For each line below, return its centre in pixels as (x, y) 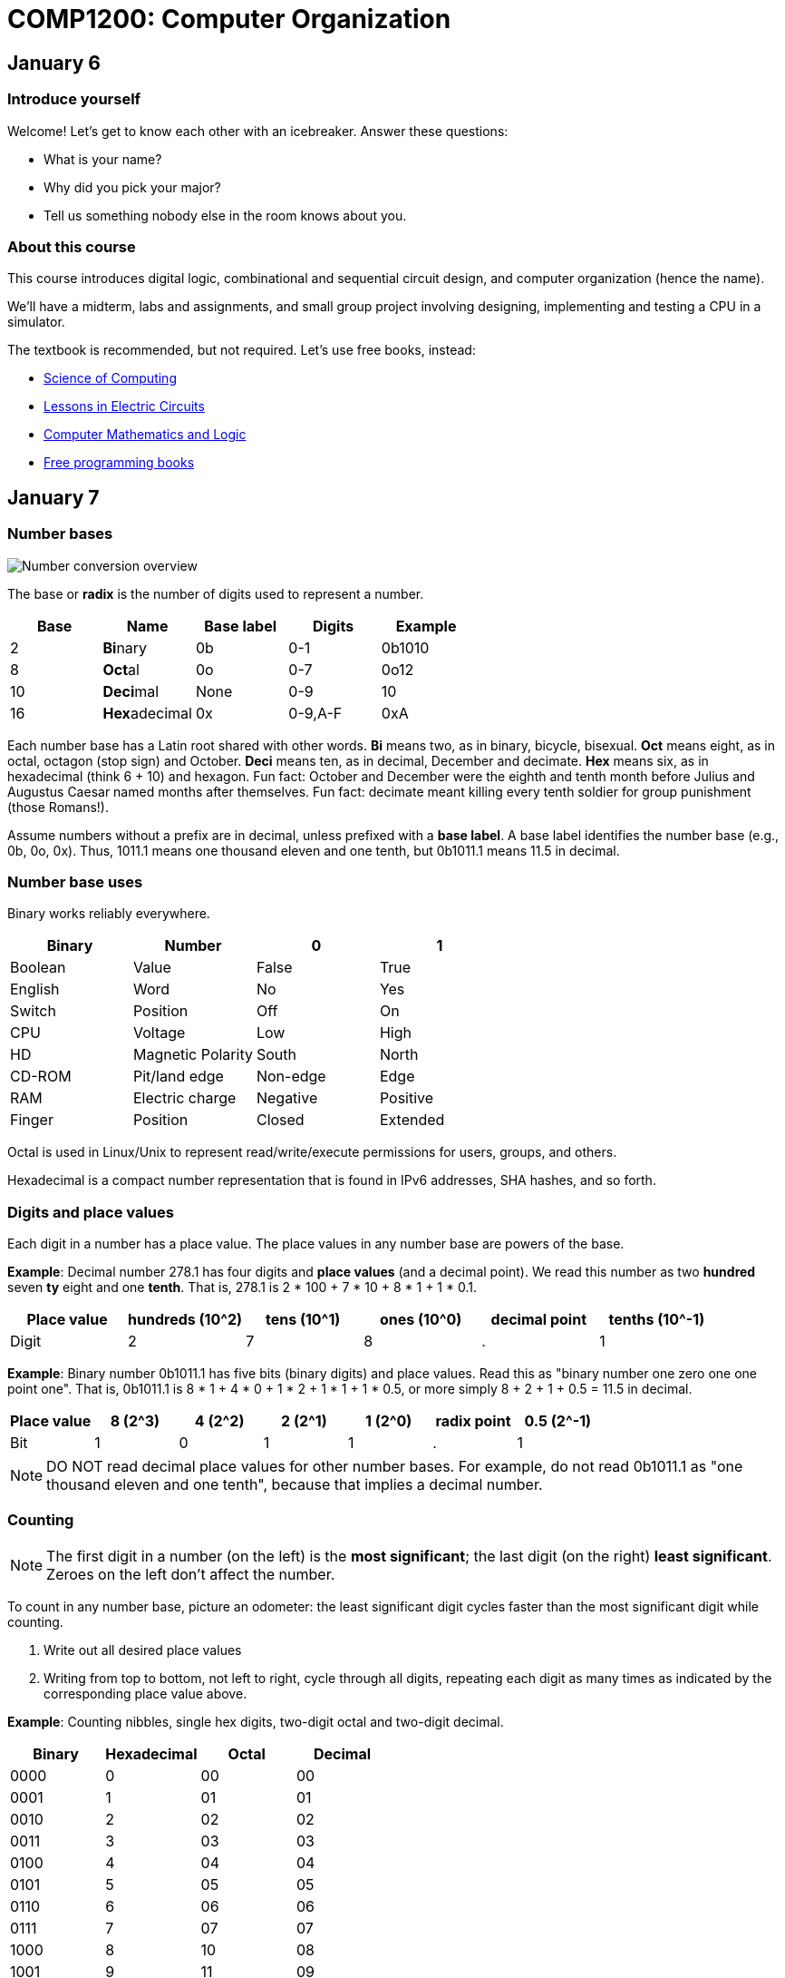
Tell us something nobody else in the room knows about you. (225, 215)
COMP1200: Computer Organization (229, 19)
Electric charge (184, 1098)
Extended (412, 1120)
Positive (407, 1098)
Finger (32, 1120)
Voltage (159, 1033)
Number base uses (75, 881)
